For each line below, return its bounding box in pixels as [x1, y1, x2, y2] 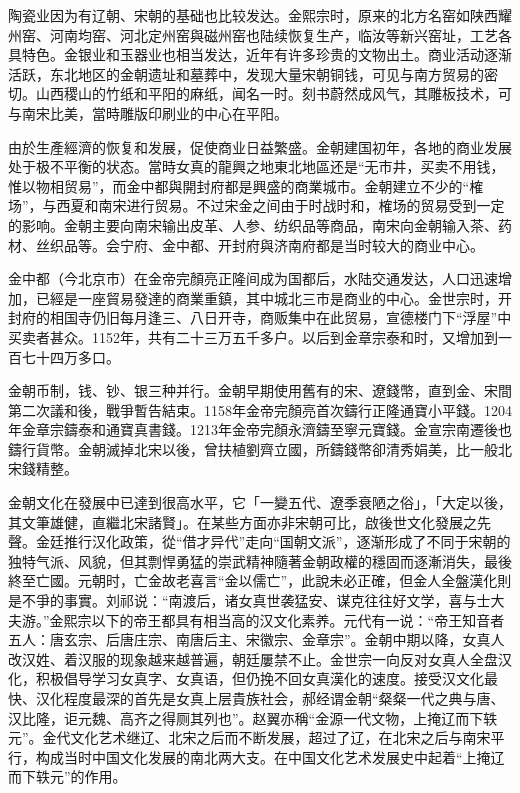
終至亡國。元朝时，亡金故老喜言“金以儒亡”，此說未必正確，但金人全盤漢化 [8, 570, 498, 591]
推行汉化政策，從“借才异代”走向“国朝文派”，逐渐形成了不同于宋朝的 [63, 531, 511, 552]
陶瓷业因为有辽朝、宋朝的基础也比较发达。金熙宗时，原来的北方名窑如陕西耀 [8, 5, 512, 25]
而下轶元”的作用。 [8, 766, 127, 787]
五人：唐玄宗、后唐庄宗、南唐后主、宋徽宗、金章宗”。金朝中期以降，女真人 [8, 629, 505, 650]
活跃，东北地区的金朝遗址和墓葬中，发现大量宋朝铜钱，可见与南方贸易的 [8, 63, 484, 84]
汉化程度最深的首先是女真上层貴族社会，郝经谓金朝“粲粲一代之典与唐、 [35, 688, 505, 708]
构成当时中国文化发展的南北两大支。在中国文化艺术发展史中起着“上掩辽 [35, 746, 505, 767]
